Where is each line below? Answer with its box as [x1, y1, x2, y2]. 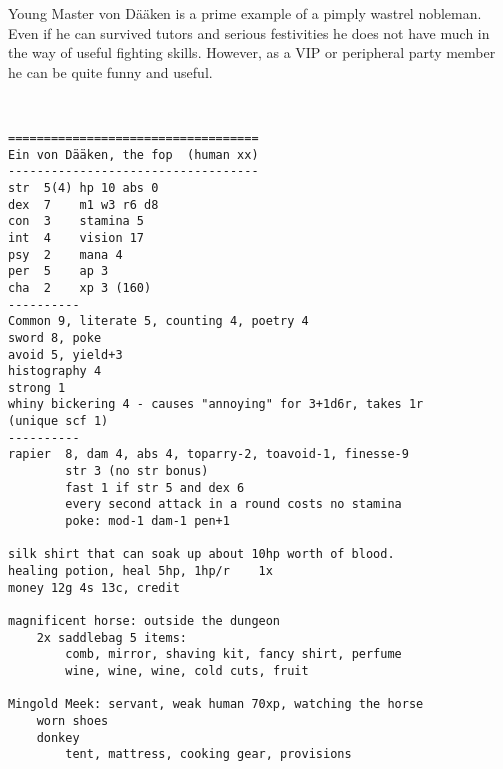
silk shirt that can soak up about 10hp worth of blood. [8, 547, 395, 562]
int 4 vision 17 [8, 230, 145, 245]
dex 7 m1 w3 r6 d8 [8, 197, 159, 212]
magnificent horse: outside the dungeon [8, 614, 281, 628]
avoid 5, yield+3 [8, 347, 123, 362]
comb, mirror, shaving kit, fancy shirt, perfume [65, 647, 402, 662]
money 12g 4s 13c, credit [8, 580, 180, 595]
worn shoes [36, 713, 109, 728]
